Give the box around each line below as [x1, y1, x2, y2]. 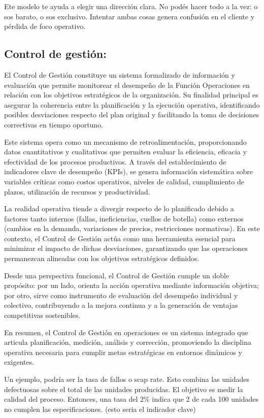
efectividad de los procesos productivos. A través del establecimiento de [4, 156, 226, 167]
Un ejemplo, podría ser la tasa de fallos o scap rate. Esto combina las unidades [4, 374, 250, 384]
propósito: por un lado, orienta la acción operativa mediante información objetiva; [4, 280, 259, 291]
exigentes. [4, 357, 35, 367]
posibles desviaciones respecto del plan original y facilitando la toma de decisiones [4, 109, 259, 120]
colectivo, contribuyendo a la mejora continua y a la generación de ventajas [4, 300, 238, 310]
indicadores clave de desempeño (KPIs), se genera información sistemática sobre [4, 166, 253, 177]
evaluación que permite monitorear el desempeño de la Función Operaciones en [4, 79, 250, 90]
